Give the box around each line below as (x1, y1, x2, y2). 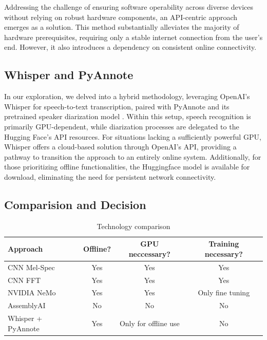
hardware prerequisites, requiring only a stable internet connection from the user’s (4, 31, 263, 42)
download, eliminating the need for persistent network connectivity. (4, 171, 216, 182)
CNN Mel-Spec (8, 261, 55, 272)
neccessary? (128, 248, 170, 259)
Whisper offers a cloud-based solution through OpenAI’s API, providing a (4, 141, 237, 152)
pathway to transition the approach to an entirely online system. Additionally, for (4, 151, 261, 162)
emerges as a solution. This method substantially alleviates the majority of (4, 22, 239, 32)
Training (208, 238, 239, 249)
